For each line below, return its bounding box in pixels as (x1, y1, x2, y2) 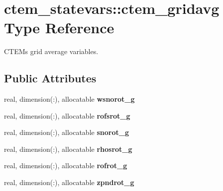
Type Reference (4, 17, 114, 38)
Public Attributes (4, 70, 97, 86)
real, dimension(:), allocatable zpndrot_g (4, 177, 134, 188)
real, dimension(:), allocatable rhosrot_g (4, 143, 132, 154)
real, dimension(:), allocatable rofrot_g (4, 160, 127, 171)
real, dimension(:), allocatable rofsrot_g (4, 110, 130, 121)
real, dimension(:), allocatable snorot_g (4, 127, 129, 137)
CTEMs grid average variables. (4, 46, 99, 57)
